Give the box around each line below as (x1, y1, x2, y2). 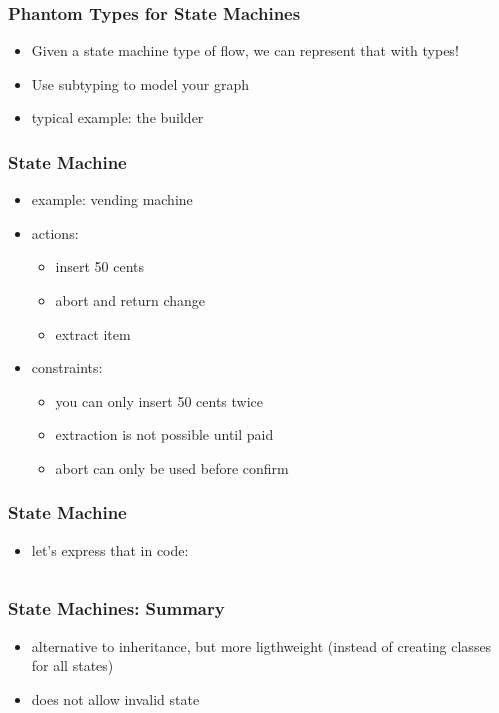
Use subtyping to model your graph (31, 73, 250, 94)
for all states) (31, 655, 114, 676)
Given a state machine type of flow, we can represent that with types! (31, 40, 459, 61)
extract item (55, 323, 131, 344)
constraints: (31, 357, 103, 378)
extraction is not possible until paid (55, 424, 274, 445)
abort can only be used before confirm (55, 457, 289, 478)
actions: (31, 222, 79, 243)
